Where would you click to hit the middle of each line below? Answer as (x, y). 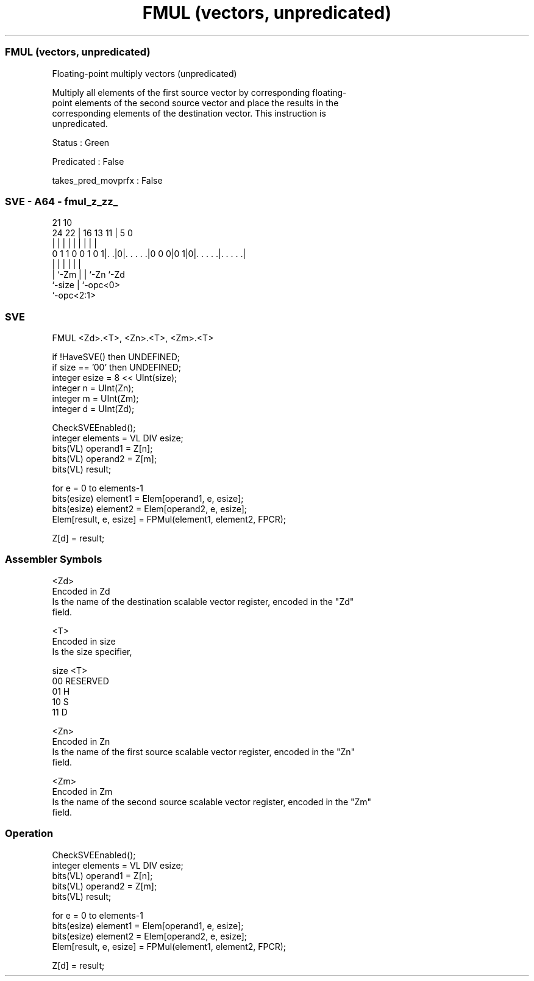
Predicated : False (88, 161)
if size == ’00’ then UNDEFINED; (117, 367)
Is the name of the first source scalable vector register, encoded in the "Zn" (204, 751)
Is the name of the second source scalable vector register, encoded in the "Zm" (212, 802)
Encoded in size (84, 641)
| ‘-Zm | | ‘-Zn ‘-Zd (88, 275)
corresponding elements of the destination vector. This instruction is (189, 113)
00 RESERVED (80, 681)
